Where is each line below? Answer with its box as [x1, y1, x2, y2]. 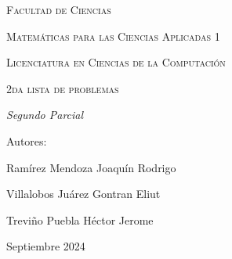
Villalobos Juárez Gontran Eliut [6, 185, 161, 202]
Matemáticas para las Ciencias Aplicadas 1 [6, 27, 220, 44]
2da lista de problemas [6, 80, 119, 96]
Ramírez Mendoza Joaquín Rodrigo [6, 159, 176, 175]
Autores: [6, 132, 47, 149]
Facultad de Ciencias [6, 2, 111, 17]
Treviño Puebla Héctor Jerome [6, 211, 154, 228]
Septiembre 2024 [6, 238, 85, 254]
